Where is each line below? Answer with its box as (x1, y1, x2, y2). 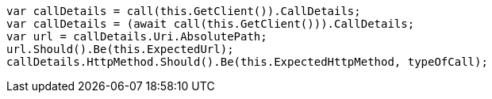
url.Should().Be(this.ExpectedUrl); (6, 43, 234, 55)
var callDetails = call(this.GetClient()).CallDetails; (6, 5, 361, 17)
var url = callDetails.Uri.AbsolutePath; (6, 30, 267, 43)
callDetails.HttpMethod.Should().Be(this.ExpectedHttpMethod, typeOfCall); (6, 55, 488, 68)
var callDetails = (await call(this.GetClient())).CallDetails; (6, 17, 415, 30)
